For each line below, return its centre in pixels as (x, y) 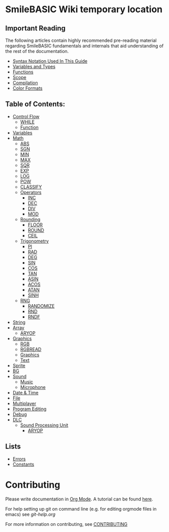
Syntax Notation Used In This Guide (50, 61)
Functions (23, 72)
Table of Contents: (35, 104)
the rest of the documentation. (37, 51)
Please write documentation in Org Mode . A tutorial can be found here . (79, 499)
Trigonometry (35, 241)
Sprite (19, 365)
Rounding (30, 219)
